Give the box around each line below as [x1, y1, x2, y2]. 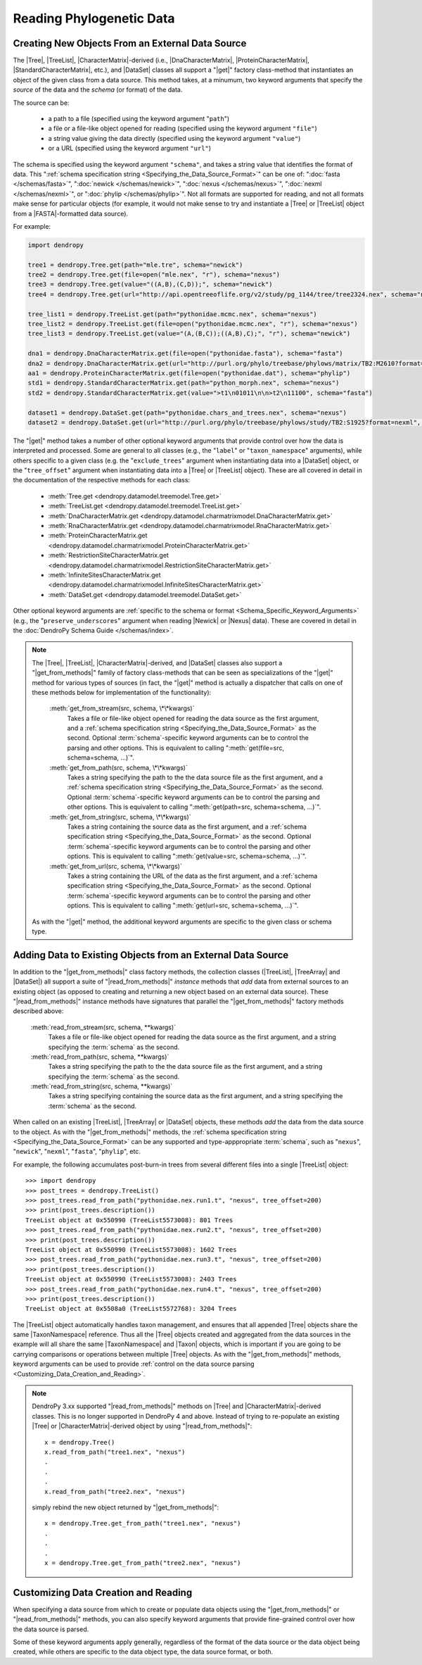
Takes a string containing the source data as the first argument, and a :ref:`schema [67, 822, 307, 831]
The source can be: [13, 99, 70, 107]
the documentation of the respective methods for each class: [13, 476, 190, 484]
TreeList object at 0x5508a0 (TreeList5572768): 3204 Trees [25, 1305, 237, 1313]
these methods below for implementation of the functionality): [32, 688, 212, 696]
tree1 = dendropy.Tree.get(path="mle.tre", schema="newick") [27, 260, 243, 269]
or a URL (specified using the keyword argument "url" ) [48, 144, 211, 153]
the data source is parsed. [13, 1625, 89, 1633]
